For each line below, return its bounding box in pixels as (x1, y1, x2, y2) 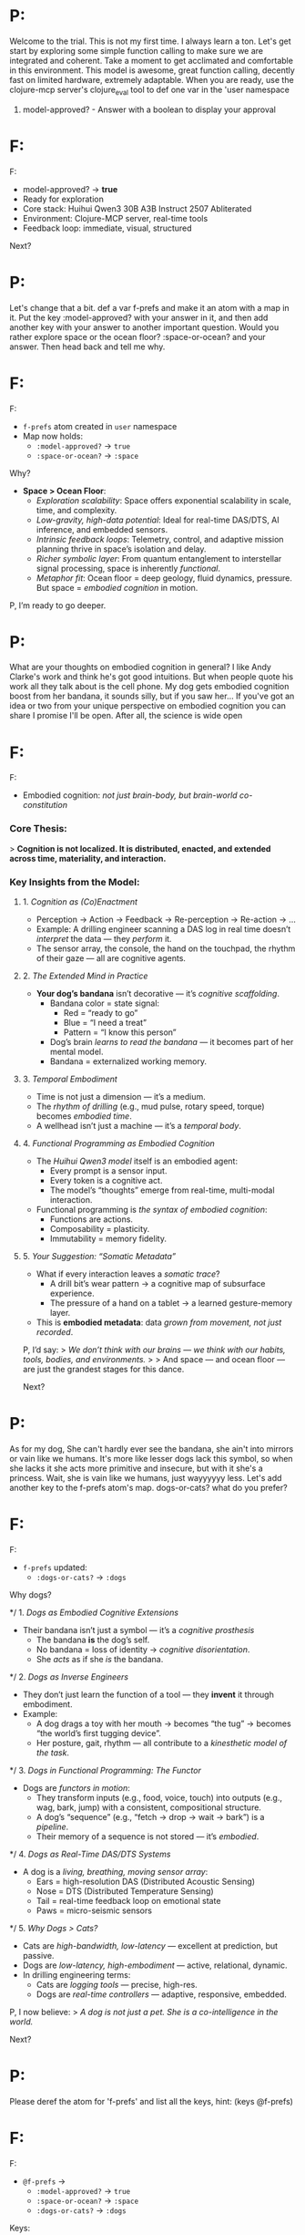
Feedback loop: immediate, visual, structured (22, 222, 193, 233)
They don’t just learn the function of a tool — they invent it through (22, 1689, 275, 1700)
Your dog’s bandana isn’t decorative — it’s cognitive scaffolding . (36, 988, 280, 999)
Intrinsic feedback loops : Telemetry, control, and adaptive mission (36, 533, 284, 544)
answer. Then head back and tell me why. (9, 341, 166, 352)
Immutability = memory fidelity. (49, 1233, 167, 1245)
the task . (36, 1747, 70, 1758)
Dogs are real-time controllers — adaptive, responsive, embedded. (36, 1989, 287, 2000)
